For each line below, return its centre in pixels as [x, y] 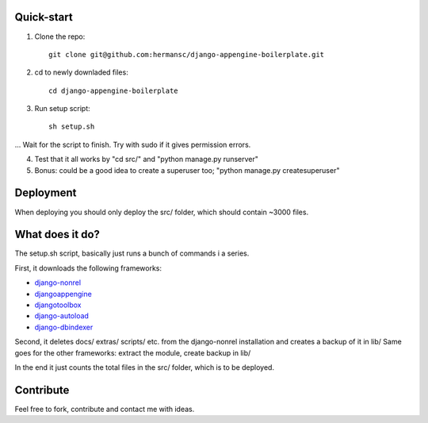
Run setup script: [62, 109]
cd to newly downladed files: [81, 72]
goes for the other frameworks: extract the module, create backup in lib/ [133, 352]
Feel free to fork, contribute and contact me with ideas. [105, 409]
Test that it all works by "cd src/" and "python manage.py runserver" [147, 160]
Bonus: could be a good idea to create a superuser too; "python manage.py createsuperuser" [187, 170]
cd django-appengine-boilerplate [113, 90]
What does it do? [57, 235]
